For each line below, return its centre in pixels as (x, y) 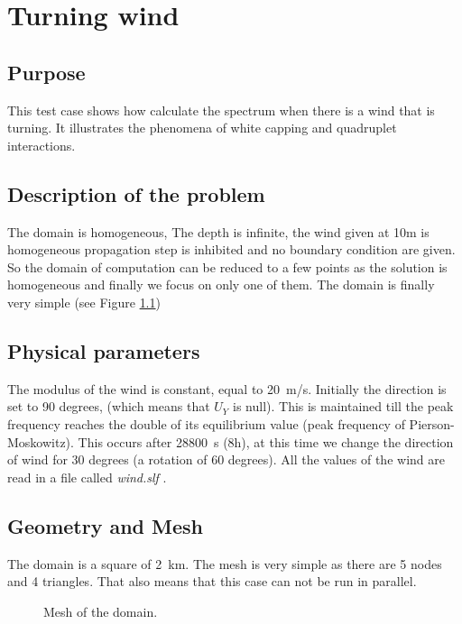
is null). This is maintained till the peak (343, 406)
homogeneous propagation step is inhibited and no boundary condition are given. (231, 249)
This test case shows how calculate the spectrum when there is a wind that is (221, 110)
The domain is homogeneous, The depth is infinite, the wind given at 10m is (218, 231)
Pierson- (432, 423)
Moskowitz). (41, 441)
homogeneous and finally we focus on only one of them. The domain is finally (221, 284)
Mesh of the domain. (101, 611)
